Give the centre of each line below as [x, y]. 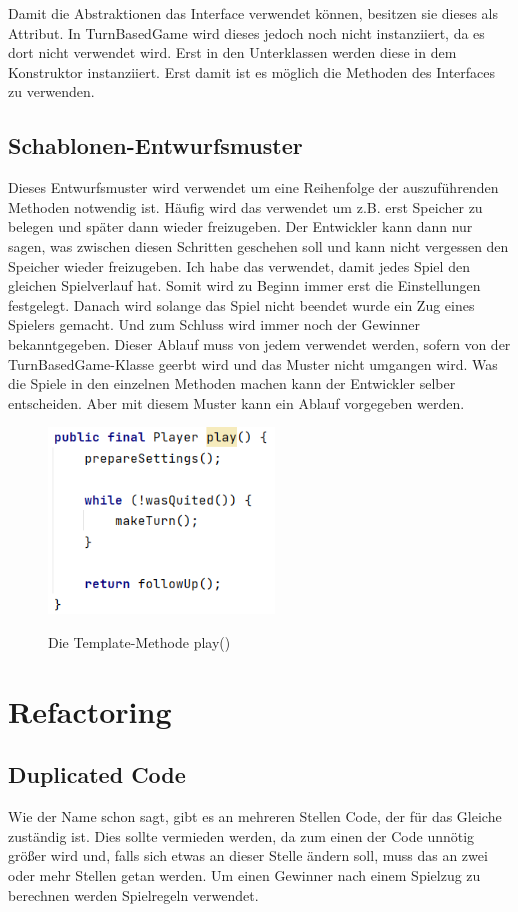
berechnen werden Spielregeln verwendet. [133, 894]
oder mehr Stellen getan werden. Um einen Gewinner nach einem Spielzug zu [244, 875]
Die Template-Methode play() [139, 642]
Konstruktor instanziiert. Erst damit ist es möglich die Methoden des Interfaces [252, 71]
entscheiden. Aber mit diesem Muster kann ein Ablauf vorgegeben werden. [236, 402]
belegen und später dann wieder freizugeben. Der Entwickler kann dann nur [240, 226]
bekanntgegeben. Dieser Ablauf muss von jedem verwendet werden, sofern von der [259, 343]
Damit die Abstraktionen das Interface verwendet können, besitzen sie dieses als [253, 13]
